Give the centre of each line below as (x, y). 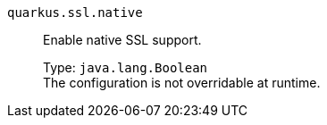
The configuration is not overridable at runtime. (182, 83)
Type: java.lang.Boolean (126, 67)
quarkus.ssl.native (75, 12)
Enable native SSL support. (122, 40)
